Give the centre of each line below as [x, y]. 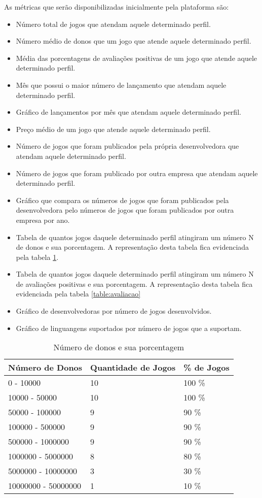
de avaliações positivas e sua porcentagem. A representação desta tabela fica [134, 284]
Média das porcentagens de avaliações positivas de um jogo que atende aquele [137, 58]
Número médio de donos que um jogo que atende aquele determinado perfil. [134, 41]
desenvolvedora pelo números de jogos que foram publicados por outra [125, 210]
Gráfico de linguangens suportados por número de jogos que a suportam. [129, 328]
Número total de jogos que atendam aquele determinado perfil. [113, 24]
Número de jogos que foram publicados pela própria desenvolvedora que [127, 146]
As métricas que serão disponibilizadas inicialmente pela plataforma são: [117, 7]
